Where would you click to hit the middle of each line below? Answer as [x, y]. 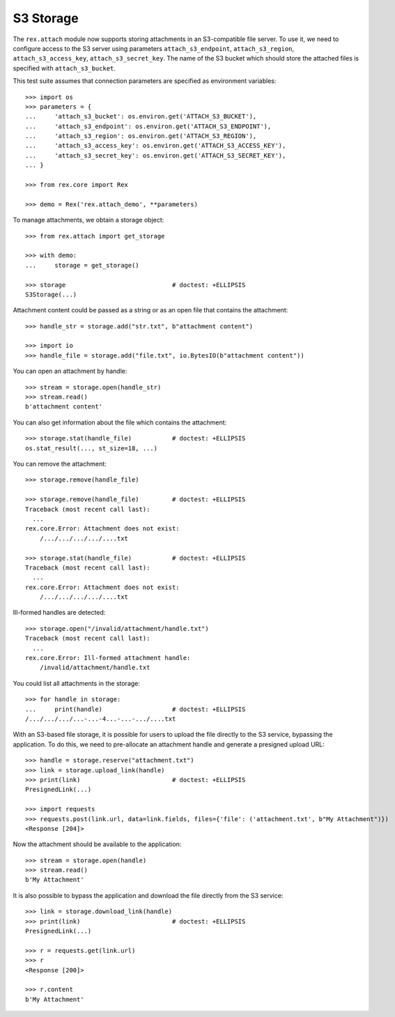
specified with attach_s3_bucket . [64, 68]
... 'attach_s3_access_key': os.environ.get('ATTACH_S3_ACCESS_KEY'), [156, 146]
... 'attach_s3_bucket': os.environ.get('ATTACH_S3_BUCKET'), [141, 116]
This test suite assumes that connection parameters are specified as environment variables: [145, 81]
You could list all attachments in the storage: [77, 683]
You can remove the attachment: [60, 464]
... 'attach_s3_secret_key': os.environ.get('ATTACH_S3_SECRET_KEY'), [156, 155]
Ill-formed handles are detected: [59, 613]
